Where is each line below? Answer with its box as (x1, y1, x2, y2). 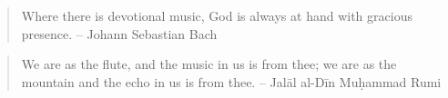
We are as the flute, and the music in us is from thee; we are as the (21, 54, 397, 73)
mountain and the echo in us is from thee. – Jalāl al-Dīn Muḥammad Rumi (21, 72, 442, 91)
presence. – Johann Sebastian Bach (21, 24, 218, 43)
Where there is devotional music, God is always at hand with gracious (21, 6, 412, 24)
